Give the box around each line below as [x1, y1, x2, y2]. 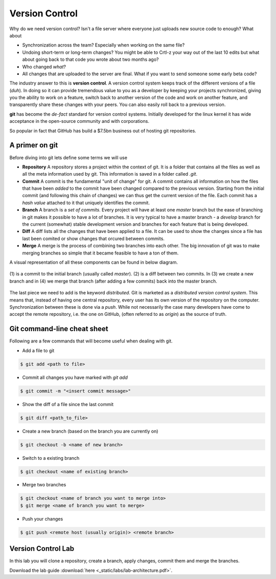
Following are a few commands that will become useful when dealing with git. [9, 338, 173, 344]
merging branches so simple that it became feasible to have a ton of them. [22, 250, 179, 256]
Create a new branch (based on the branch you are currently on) [22, 428, 158, 434]
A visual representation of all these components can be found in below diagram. [9, 259, 178, 265]
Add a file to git [22, 347, 55, 353]
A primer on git [9, 141, 58, 149]
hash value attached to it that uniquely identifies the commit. [22, 200, 150, 206]
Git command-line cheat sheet [9, 325, 108, 333]
